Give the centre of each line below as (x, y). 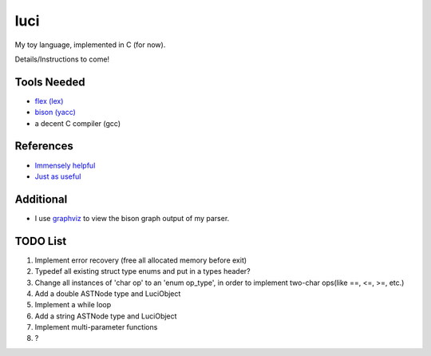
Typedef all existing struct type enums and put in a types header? (142, 271)
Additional (41, 199)
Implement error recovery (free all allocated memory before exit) (141, 260)
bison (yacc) (55, 113)
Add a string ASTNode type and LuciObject (106, 316)
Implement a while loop (73, 305)
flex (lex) (49, 101)
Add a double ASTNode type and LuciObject (108, 293)
